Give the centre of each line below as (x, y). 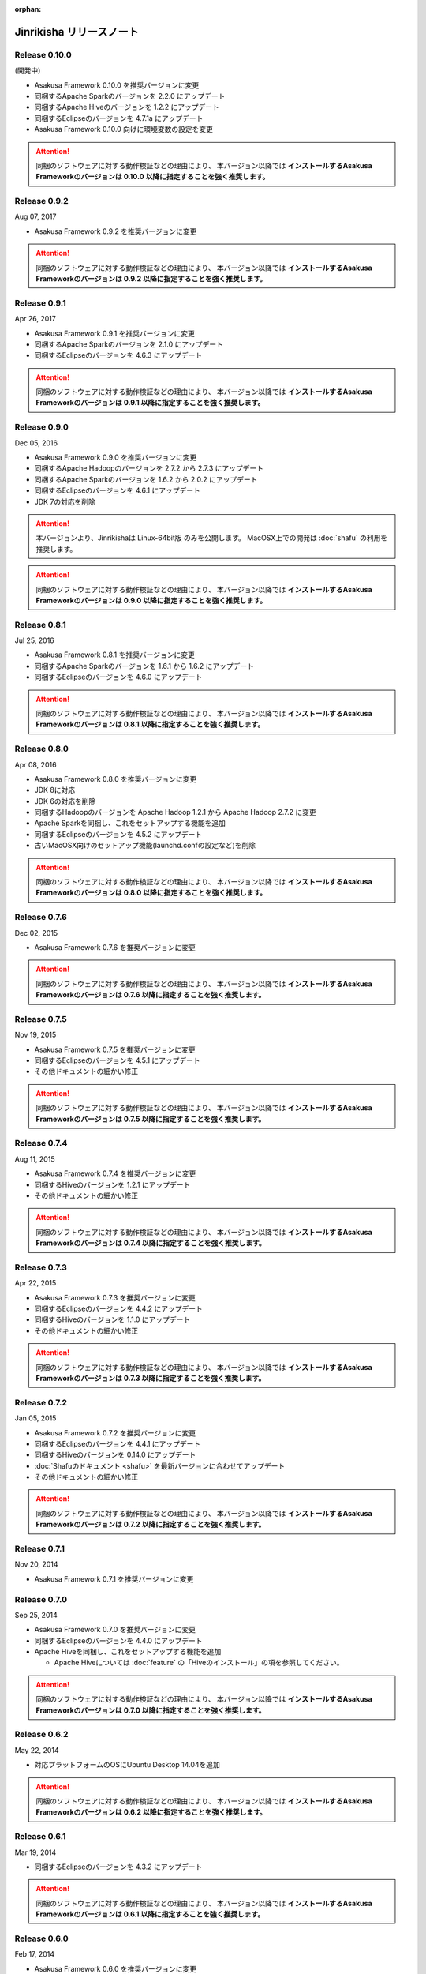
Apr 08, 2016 (35, 764)
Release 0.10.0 (43, 54)
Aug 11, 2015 (35, 1159)
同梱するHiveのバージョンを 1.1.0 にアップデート (112, 1319)
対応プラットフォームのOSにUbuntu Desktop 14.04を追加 (127, 1765)
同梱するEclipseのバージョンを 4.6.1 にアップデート (117, 490)
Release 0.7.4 (41, 1143)
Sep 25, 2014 (36, 1615)
